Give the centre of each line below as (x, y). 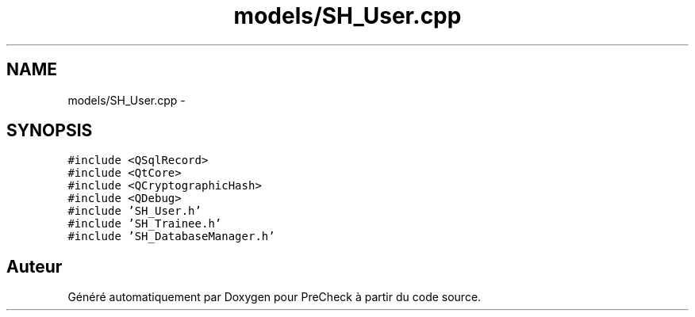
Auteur (35, 266)
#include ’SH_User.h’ (134, 211)
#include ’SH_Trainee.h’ (145, 224)
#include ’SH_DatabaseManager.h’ (171, 237)
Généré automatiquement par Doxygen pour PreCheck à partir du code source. (275, 297)
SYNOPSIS (50, 131)
